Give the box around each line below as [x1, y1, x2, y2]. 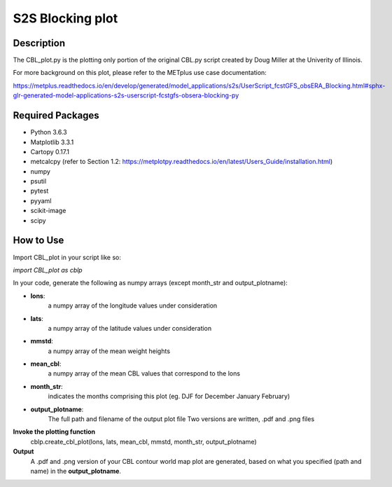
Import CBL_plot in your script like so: [13, 253, 122, 261]
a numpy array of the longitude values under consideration [48, 301, 218, 310]
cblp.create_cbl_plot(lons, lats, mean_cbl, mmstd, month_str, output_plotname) [30, 437, 257, 446]
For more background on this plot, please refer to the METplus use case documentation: [13, 69, 267, 77]
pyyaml [30, 196, 52, 205]
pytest [30, 186, 49, 196]
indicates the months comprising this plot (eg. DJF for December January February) [48, 392, 290, 401]
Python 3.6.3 [30, 128, 68, 137]
